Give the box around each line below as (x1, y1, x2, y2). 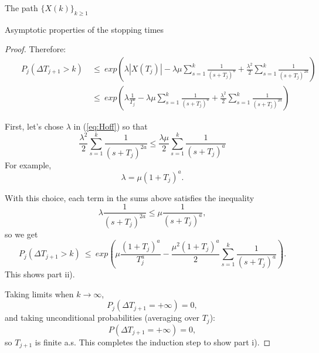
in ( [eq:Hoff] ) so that (73, 120, 148, 133)
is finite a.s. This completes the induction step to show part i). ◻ (35, 335, 271, 348)
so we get (5, 228, 38, 240)
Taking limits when (5, 287, 74, 300)
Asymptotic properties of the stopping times (5, 23, 164, 35)
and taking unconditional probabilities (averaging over (5, 311, 199, 324)
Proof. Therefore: (5, 43, 66, 55)
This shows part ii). (5, 268, 75, 280)
